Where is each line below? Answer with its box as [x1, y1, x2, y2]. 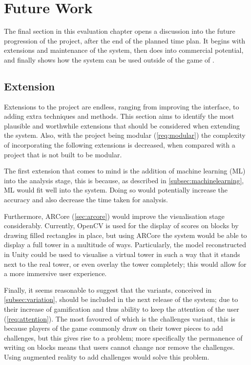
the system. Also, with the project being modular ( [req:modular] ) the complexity [4, 130, 246, 140]
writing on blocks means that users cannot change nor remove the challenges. [4, 342, 235, 352]
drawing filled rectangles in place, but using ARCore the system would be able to [4, 230, 247, 240]
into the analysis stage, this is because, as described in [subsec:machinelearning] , [4, 175, 244, 185]
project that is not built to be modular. [4, 149, 122, 159]
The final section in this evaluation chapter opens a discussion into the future [4, 26, 235, 36]
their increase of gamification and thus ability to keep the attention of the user [4, 303, 239, 314]
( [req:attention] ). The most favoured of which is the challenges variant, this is [4, 313, 235, 323]
